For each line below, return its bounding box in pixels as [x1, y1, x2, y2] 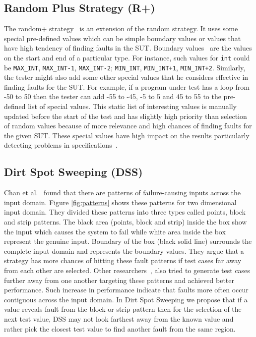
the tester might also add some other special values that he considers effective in [4, 72, 249, 82]
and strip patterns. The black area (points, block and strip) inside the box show [4, 217, 247, 227]
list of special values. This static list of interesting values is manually [28, 101, 237, 112]
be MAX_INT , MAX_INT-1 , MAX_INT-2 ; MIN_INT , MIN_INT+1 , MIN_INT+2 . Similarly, [4, 62, 246, 72]
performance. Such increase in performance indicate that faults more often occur [4, 284, 249, 295]
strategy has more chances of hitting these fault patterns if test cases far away [4, 255, 242, 266]
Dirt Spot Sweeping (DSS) [4, 164, 143, 179]
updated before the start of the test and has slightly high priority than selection [4, 111, 247, 121]
